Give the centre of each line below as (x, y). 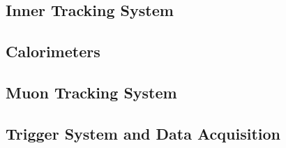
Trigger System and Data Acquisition (143, 133)
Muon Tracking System (91, 92)
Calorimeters (53, 51)
